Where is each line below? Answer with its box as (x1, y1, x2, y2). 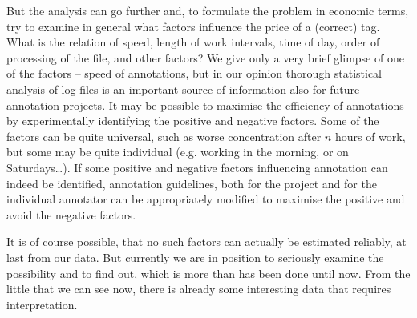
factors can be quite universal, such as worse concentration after (6, 127, 322, 144)
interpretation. (6, 296, 78, 312)
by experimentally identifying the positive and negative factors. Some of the (6, 112, 379, 129)
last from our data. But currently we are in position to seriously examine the (6, 248, 384, 265)
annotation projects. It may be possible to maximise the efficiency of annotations (6, 96, 404, 113)
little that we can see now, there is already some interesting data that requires (6, 280, 391, 297)
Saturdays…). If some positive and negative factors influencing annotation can (6, 159, 388, 175)
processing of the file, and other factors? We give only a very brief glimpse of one (6, 49, 404, 66)
